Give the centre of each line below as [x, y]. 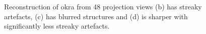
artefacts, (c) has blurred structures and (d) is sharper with [96, 16]
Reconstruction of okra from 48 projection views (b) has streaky [103, 6]
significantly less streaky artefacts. [57, 26]
